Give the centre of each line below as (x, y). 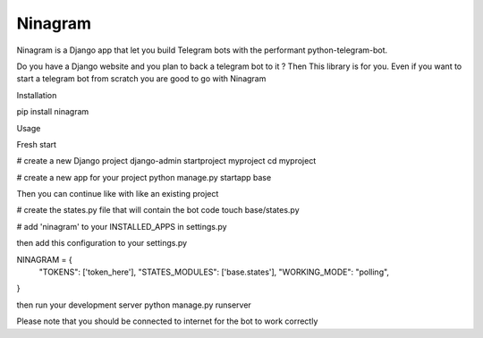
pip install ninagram (53, 112)
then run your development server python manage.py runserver (134, 305)
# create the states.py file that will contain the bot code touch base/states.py (158, 210)
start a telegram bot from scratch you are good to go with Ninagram (141, 79)
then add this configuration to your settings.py (102, 243)
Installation (37, 95)
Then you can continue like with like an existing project (118, 194)
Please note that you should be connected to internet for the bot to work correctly (167, 321)
